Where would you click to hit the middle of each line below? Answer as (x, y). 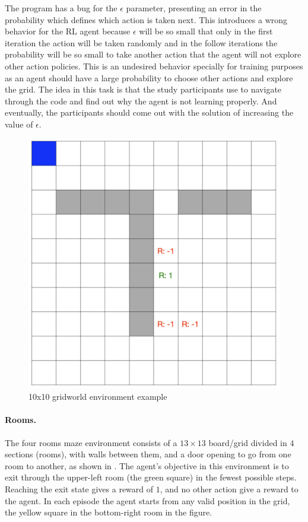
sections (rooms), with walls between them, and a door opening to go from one (148, 454)
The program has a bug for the (61, 8)
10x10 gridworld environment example (98, 397)
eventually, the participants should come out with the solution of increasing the (149, 112)
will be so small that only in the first (206, 31)
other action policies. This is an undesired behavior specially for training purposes (154, 66)
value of (19, 124)
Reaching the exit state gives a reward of (79, 488)
